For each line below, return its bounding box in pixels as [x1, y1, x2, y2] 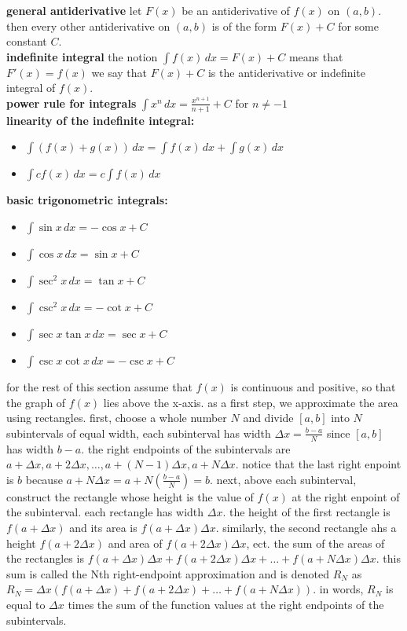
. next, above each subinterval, [210, 471, 357, 487]
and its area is [69, 519, 137, 535]
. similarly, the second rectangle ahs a [215, 519, 397, 535]
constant [6, 33, 47, 50]
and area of [108, 534, 163, 551]
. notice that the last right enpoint [235, 456, 401, 472]
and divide [243, 409, 294, 426]
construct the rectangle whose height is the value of [6, 488, 254, 504]
